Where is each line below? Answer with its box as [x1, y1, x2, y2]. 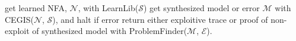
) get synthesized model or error [143, 2, 260, 13]
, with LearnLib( [78, 2, 139, 13]
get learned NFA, [5, 2, 67, 13]
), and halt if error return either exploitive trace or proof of [52, 13, 268, 25]
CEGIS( [5, 13, 34, 25]
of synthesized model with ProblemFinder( [32, 25, 187, 37]
